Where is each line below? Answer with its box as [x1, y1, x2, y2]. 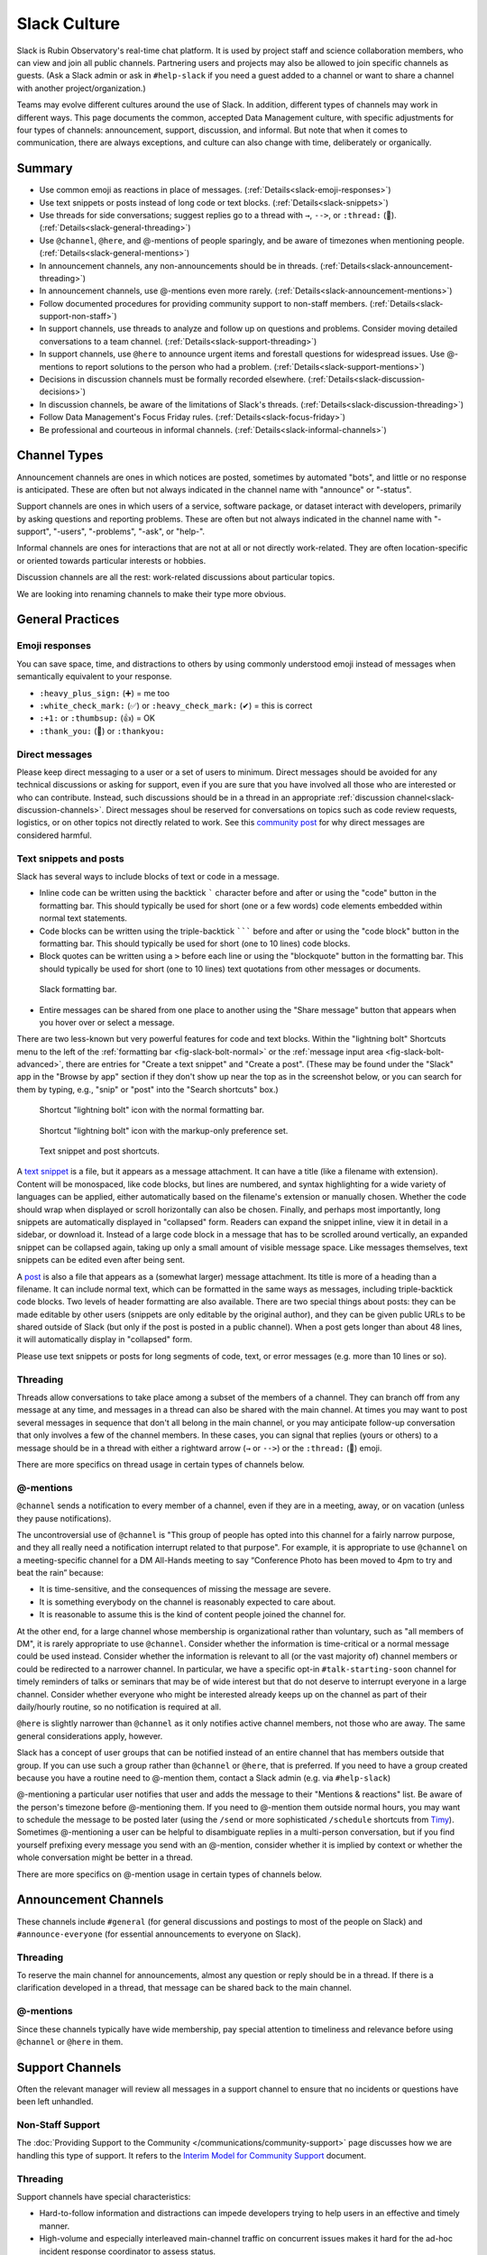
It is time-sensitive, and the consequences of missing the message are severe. [39, 1584, 332, 1595]
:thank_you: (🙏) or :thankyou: [39, 725, 165, 736]
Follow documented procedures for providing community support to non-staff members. [39, 298, 368, 308]
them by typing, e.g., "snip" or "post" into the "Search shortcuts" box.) [16, 1083, 279, 1095]
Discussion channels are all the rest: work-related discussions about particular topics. [16, 572, 335, 583]
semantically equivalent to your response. [16, 671, 172, 682]
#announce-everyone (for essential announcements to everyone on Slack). [16, 1928, 301, 1939]
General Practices [16, 612, 120, 627]
